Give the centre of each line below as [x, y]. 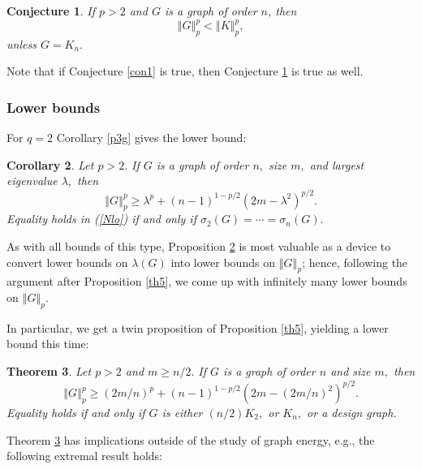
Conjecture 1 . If [51, 11]
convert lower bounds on [67, 262]
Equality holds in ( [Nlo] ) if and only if [101, 219]
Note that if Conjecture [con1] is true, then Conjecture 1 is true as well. [185, 71]
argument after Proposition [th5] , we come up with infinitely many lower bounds [207, 281]
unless [22, 43]
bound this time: [48, 344]
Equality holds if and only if [76, 413]
